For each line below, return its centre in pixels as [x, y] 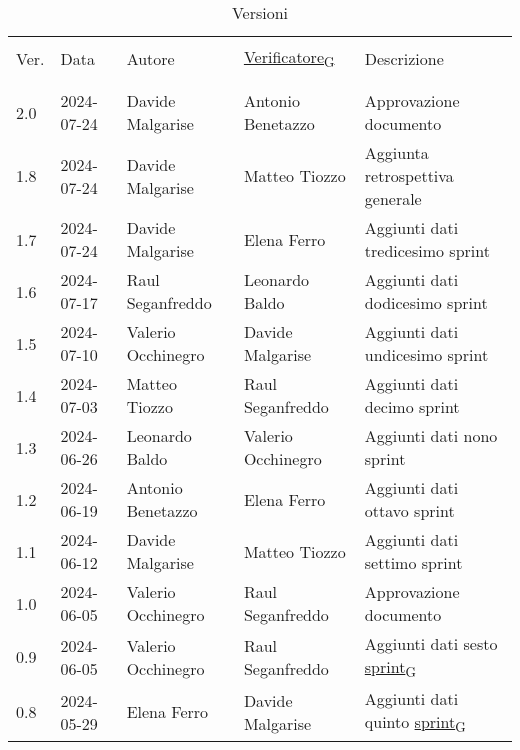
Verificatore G [289, 58]
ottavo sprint [409, 511]
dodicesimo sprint [426, 303]
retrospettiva [409, 176]
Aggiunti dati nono [431, 436]
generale [393, 199]
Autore [150, 58]
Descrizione [404, 58]
